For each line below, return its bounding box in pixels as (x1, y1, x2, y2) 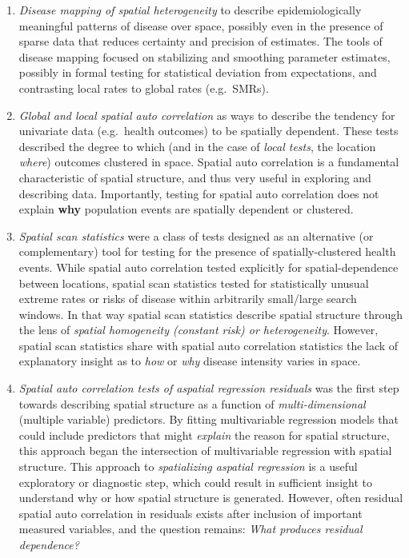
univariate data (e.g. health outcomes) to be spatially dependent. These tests (18, 122, 399, 139)
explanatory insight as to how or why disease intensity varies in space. (18, 353, 361, 369)
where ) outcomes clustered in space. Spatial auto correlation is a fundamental (18, 153, 399, 170)
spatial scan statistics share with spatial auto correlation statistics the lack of (18, 337, 399, 353)
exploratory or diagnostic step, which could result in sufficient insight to (18, 473, 372, 490)
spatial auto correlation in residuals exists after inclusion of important (18, 504, 363, 521)
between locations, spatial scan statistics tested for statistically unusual (18, 274, 369, 291)
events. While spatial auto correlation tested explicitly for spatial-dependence (18, 258, 399, 275)
